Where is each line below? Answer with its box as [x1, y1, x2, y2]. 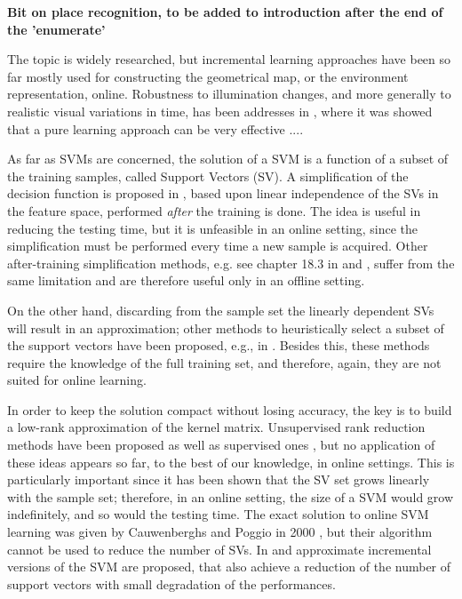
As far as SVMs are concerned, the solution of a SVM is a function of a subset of [7, 149, 449, 168]
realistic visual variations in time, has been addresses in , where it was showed [7, 101, 433, 120]
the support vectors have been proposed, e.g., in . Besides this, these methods [7, 336, 430, 355]
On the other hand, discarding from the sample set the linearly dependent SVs [7, 300, 434, 319]
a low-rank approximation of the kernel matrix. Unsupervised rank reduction [7, 418, 426, 436]
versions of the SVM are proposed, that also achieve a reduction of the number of [7, 557, 451, 576]
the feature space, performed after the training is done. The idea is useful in [7, 201, 421, 220]
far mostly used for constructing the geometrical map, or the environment [7, 67, 409, 85]
